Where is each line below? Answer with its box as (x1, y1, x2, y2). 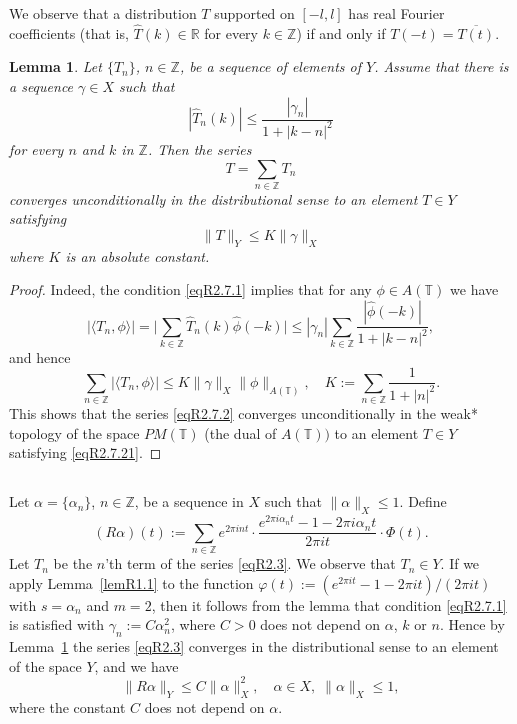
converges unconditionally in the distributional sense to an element (9, 188, 418, 209)
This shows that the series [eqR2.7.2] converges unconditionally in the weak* (9, 403, 478, 424)
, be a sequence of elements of (179, 56, 361, 77)
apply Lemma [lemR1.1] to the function (9, 572, 254, 593)
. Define (399, 491, 447, 512)
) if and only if (296, 22, 386, 43)
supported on (214, 3, 295, 23)
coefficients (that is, (9, 22, 129, 43)
